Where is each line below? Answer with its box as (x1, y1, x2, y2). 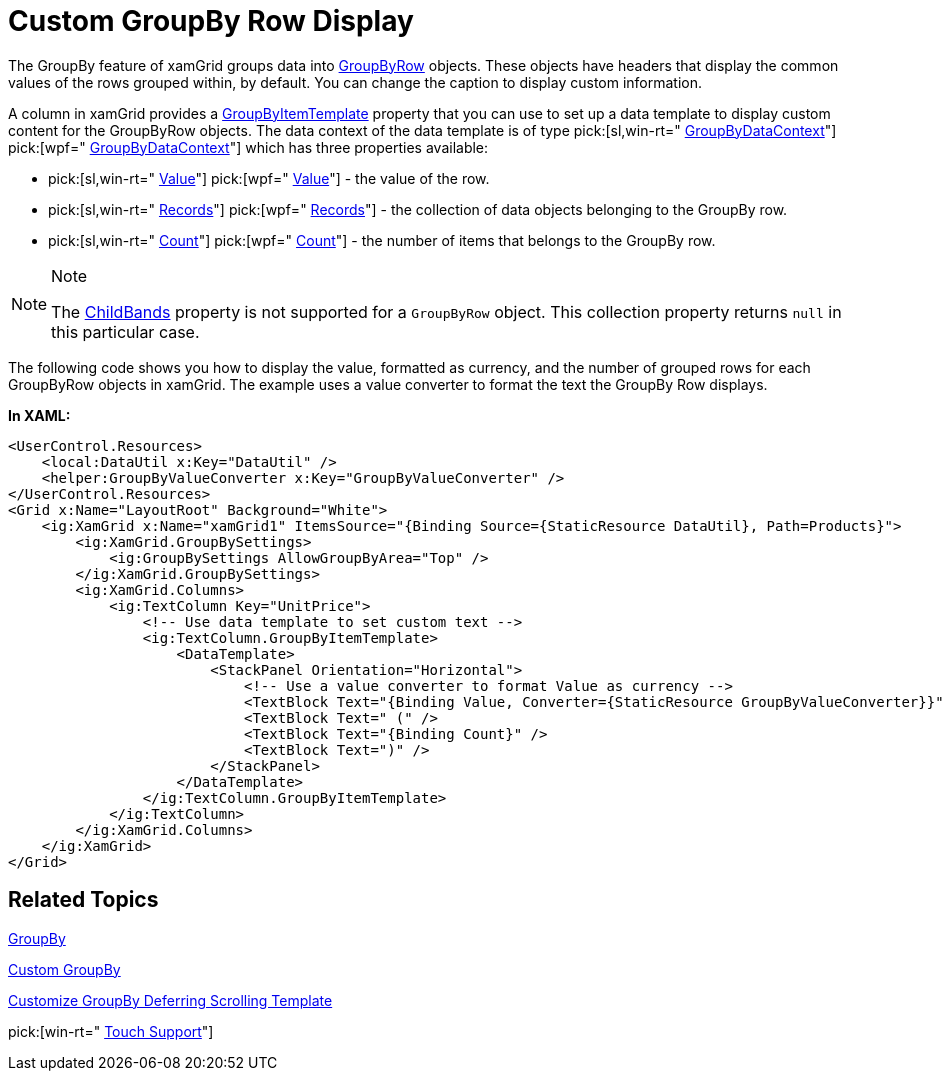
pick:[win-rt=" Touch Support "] (8, 1022, 214, 1040)
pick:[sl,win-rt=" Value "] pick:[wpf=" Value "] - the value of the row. (48, 169, 490, 187)
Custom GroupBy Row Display (8, 4, 414, 38)
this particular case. (51, 321, 200, 342)
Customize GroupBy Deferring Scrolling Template (8, 991, 333, 1009)
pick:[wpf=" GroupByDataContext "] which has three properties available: (8, 138, 489, 156)
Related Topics (8, 887, 159, 913)
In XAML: (8, 406, 71, 424)
